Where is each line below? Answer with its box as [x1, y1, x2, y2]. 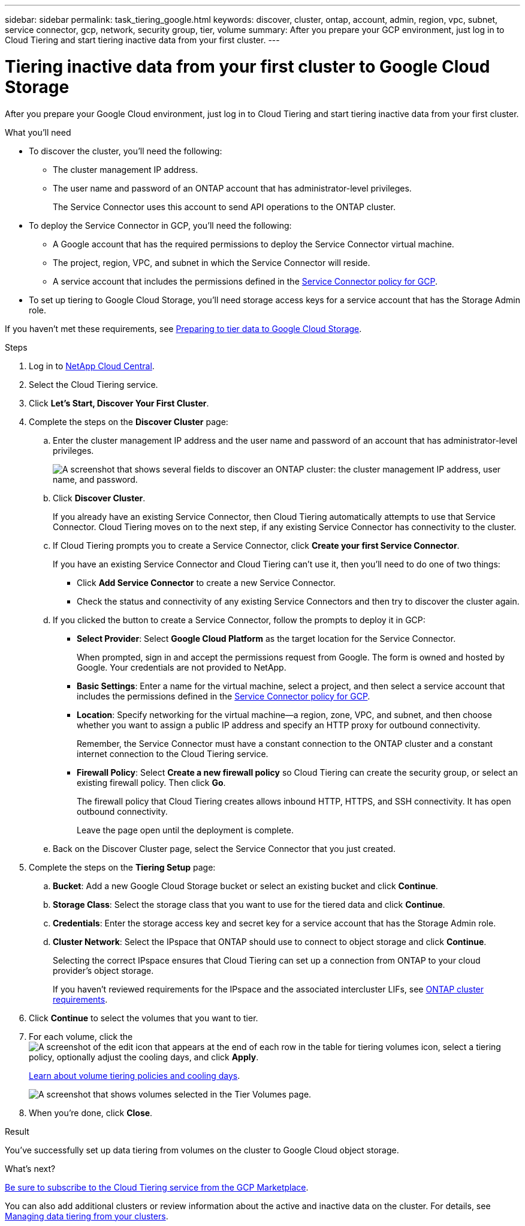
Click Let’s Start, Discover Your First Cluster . [29, 397, 209, 408]
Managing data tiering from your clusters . [5, 1210, 168, 1221]
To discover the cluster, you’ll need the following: [29, 145, 222, 156]
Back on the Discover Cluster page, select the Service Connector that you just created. [53, 843, 396, 854]
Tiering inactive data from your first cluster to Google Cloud [5, 56, 490, 77]
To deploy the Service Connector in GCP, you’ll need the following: [29, 220, 292, 231]
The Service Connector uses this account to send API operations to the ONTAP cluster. [53, 201, 396, 212]
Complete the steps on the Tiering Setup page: [29, 862, 216, 872]
